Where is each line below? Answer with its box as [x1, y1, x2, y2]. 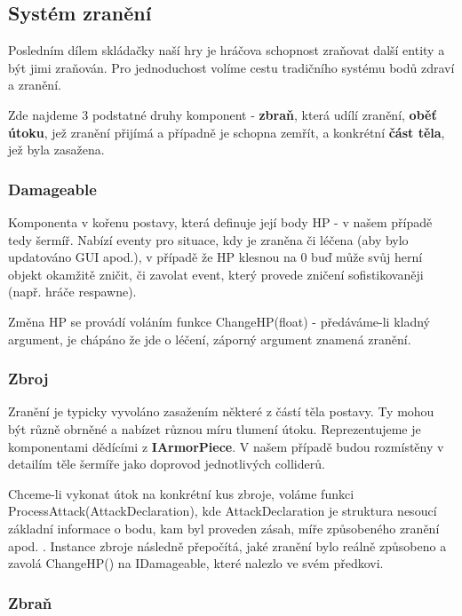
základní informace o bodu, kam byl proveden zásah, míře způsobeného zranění [8, 518, 440, 537]
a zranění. [8, 75, 61, 94]
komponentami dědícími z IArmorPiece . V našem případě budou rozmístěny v [8, 437, 444, 455]
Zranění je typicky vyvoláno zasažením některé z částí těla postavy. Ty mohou [8, 402, 434, 421]
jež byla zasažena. [8, 140, 105, 159]
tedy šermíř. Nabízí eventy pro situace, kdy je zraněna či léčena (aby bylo [8, 230, 409, 249]
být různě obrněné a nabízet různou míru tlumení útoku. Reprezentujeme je [8, 419, 421, 438]
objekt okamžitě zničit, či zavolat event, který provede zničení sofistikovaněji [8, 265, 424, 283]
